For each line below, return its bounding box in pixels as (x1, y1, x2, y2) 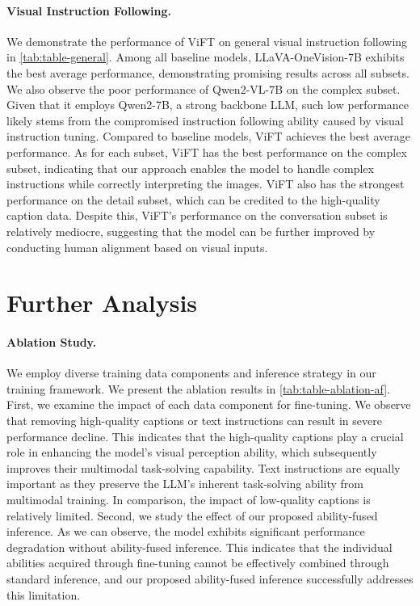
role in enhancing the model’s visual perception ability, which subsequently (6, 444, 377, 461)
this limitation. (6, 586, 81, 603)
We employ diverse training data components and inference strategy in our (6, 364, 376, 381)
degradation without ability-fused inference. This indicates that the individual (6, 538, 393, 555)
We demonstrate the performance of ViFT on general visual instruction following (6, 32, 408, 49)
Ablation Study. (6, 334, 97, 351)
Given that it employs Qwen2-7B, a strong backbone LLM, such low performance (6, 96, 409, 113)
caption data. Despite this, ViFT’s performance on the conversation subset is (6, 207, 388, 224)
